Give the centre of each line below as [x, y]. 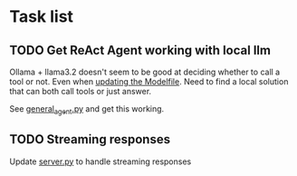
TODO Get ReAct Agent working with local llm [140, 50]
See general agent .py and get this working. [87, 110]
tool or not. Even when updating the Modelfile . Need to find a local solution [149, 82]
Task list [42, 17]
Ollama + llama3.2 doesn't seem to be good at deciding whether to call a [145, 72]
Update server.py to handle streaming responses [101, 161]
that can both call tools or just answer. [81, 91]
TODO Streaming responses [90, 139]
